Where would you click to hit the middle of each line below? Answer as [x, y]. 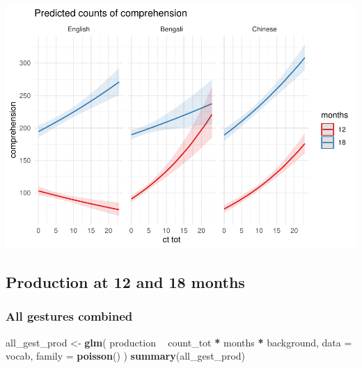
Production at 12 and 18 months [125, 281]
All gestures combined [69, 316]
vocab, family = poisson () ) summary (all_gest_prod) [126, 356]
